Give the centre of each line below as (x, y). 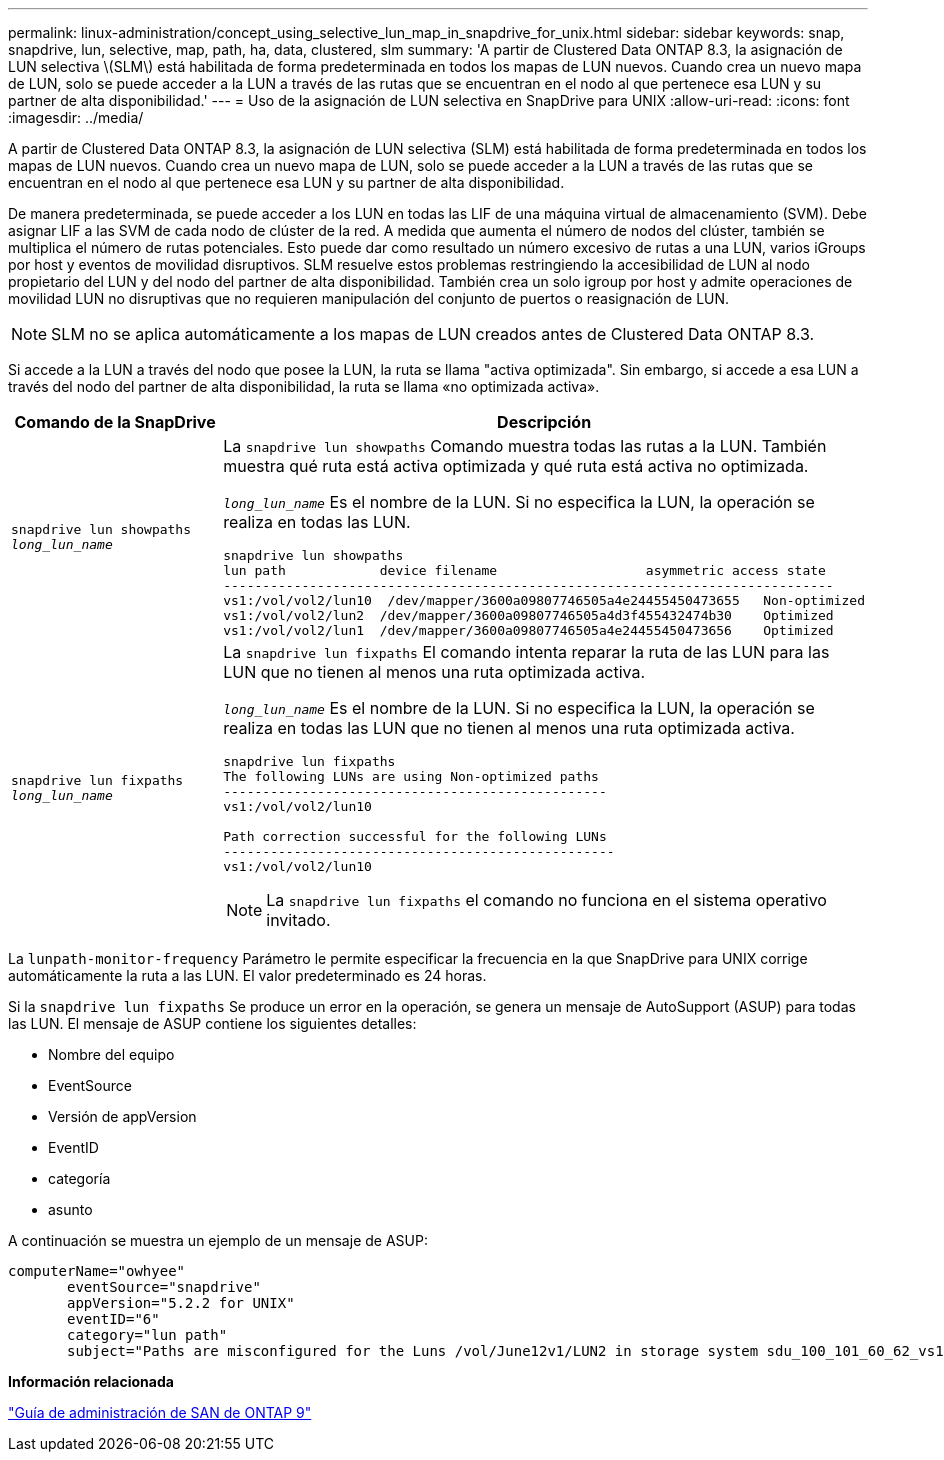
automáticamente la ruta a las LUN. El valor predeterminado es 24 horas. (247, 975)
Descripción (544, 422)
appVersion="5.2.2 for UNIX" (181, 1303)
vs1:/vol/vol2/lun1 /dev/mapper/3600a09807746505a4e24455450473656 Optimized (528, 630)
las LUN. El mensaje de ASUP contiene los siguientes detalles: (212, 1023)
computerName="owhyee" (97, 1271)
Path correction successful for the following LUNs (415, 836)
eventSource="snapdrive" (164, 1287)
